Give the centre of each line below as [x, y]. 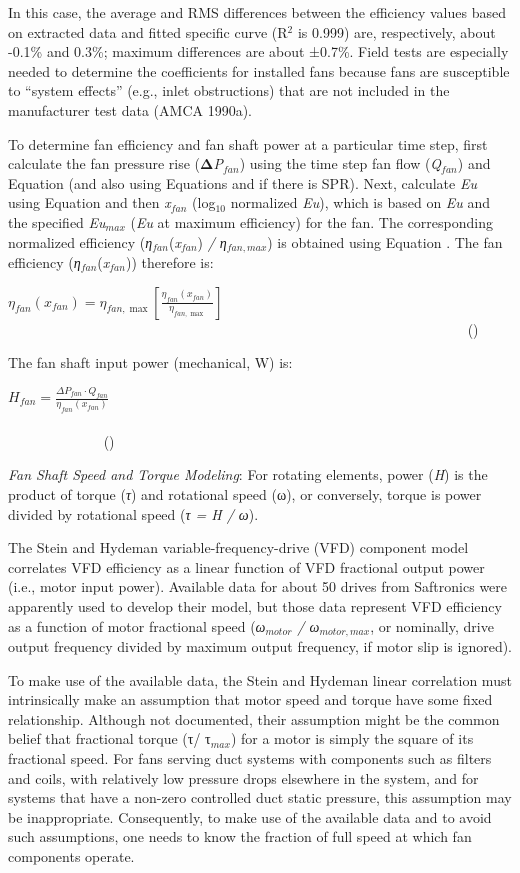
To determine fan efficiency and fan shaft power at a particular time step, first [248, 143]
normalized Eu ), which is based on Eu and [360, 202]
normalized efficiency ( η [80, 241]
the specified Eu [57, 221]
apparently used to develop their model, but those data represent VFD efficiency [255, 605]
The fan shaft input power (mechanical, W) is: [150, 362]
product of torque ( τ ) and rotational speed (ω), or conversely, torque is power [245, 494]
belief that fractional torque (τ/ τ [109, 738]
